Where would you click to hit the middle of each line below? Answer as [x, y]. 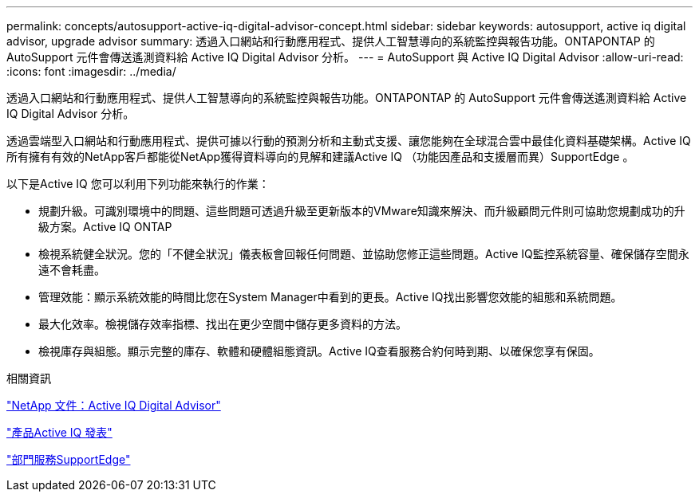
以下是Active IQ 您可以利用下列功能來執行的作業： [138, 184]
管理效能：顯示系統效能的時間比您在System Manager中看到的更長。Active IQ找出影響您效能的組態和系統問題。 [330, 297]
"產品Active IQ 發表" [59, 432]
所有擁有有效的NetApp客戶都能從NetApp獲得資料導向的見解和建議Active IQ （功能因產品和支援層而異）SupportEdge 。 [320, 157]
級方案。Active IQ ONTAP [105, 227]
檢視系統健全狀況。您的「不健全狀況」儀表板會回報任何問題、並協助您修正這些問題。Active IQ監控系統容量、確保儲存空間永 [364, 254]
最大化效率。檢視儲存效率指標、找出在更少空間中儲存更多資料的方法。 [223, 324]
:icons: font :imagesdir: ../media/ [91, 71]
